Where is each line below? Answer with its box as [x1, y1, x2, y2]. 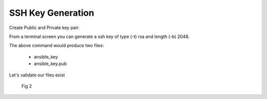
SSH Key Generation [9, 7, 94, 18]
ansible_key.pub [34, 61, 67, 66]
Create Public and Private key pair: [9, 25, 80, 31]
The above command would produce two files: [9, 42, 104, 49]
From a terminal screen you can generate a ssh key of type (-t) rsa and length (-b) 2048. [9, 33, 190, 39]
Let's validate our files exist [9, 72, 65, 78]
